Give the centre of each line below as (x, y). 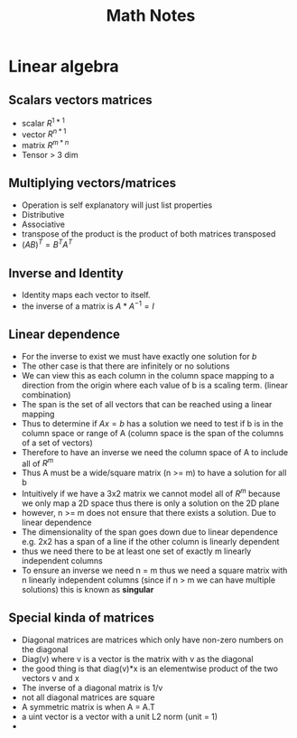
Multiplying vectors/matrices (93, 183)
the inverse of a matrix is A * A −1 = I (88, 305)
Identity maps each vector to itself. (86, 295)
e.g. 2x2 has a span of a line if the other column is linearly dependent (150, 542)
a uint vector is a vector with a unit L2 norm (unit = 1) (120, 716)
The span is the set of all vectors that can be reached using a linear (147, 404)
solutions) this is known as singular (88, 590)
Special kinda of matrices (81, 618)
